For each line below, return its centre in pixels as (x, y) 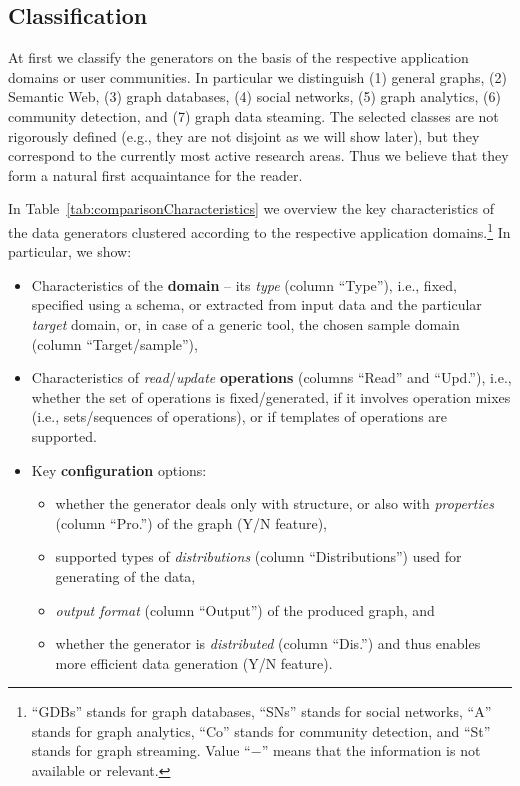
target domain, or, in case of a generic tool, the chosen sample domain (245, 323)
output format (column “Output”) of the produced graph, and (245, 609)
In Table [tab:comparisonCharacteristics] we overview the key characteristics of (251, 208)
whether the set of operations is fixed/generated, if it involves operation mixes (271, 396)
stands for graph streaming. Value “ (141, 750)
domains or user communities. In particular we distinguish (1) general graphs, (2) (257, 76)
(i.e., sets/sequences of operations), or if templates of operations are (239, 416)
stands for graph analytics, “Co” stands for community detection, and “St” (261, 730)
